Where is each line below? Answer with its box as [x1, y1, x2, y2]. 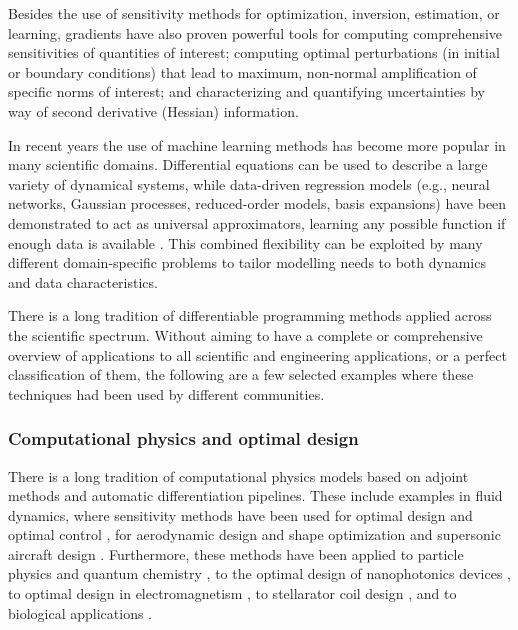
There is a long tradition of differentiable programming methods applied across [8, 305, 492, 326]
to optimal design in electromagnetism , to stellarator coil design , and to [8, 583, 457, 604]
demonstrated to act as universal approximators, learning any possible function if [8, 212, 506, 233]
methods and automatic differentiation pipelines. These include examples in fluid [8, 485, 503, 506]
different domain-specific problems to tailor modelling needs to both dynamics [8, 252, 486, 273]
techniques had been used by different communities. [8, 383, 325, 404]
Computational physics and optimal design [8, 426, 359, 451]
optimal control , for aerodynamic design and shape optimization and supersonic [8, 524, 501, 545]
